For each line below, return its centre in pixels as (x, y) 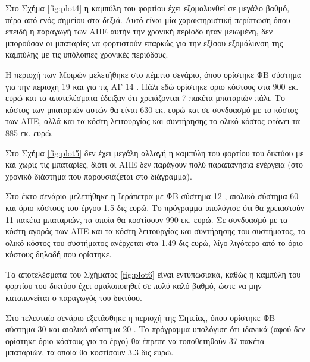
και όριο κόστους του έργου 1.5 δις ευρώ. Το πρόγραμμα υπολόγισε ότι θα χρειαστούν (155, 207)
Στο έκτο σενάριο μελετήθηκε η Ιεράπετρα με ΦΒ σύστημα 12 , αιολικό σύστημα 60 (152, 196)
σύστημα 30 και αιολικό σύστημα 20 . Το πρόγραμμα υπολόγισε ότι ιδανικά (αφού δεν (155, 329)
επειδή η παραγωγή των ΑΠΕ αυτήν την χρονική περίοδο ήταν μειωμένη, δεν (139, 31)
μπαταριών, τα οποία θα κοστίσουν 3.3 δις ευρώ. (90, 352)
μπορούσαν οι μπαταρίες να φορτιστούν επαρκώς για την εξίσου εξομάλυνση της (144, 43)
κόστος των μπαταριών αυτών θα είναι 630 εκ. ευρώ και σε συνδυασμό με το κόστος (152, 109)
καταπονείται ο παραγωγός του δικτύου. (74, 298)
